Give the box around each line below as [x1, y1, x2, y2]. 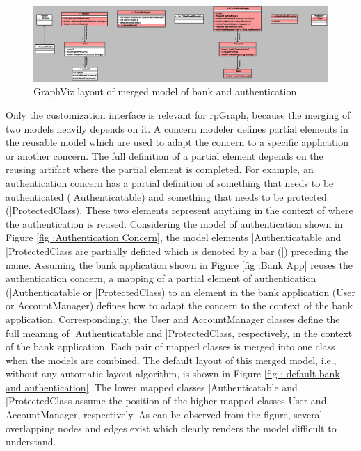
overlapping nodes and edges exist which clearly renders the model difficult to [6, 420, 337, 435]
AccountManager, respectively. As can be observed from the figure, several [6, 407, 323, 422]
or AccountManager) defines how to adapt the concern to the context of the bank [6, 298, 353, 313]
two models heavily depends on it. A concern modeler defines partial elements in [6, 121, 348, 136]
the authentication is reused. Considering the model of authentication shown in [6, 216, 343, 231]
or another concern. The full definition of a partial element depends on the [6, 148, 323, 163]
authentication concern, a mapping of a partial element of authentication [6, 271, 316, 286]
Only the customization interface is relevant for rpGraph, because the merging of [6, 108, 351, 122]
